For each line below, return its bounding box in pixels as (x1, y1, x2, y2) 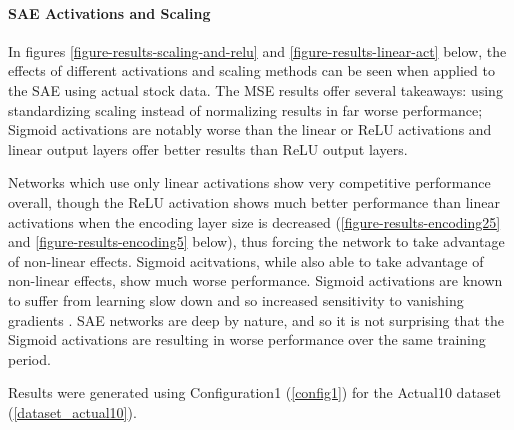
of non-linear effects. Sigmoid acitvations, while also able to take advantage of (8, 250, 484, 271)
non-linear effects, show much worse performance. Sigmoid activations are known (8, 270, 503, 291)
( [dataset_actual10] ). (8, 401, 137, 422)
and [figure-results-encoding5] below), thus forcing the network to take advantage (8, 231, 505, 252)
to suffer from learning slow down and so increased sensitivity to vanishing (8, 289, 464, 310)
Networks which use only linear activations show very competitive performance (8, 172, 491, 193)
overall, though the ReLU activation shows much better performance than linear (8, 191, 500, 212)
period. (8, 348, 51, 369)
